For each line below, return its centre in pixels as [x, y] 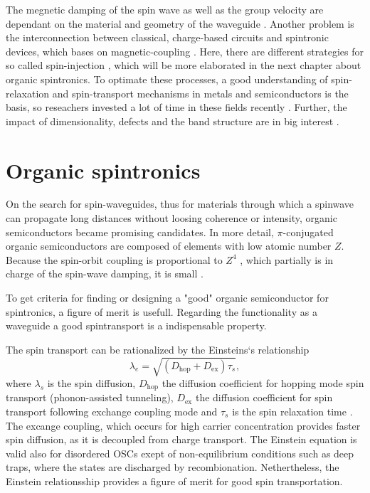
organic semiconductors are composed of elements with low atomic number [169, 246]
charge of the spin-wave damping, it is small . [105, 274]
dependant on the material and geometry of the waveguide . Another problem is [180, 23]
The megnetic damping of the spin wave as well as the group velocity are [165, 9]
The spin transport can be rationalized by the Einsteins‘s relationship [158, 349]
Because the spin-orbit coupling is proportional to [114, 259]
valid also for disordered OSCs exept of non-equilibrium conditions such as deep [180, 453]
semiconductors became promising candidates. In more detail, [140, 232]
